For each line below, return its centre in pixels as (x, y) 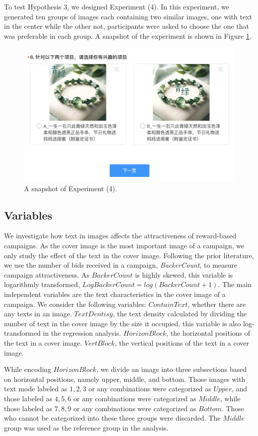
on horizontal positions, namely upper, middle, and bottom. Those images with (125, 379)
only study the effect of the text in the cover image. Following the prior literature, (129, 255)
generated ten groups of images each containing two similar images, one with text (128, 16)
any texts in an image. (38, 314)
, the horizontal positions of (208, 333)
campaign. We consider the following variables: (75, 304)
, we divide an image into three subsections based (172, 369)
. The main (235, 284)
